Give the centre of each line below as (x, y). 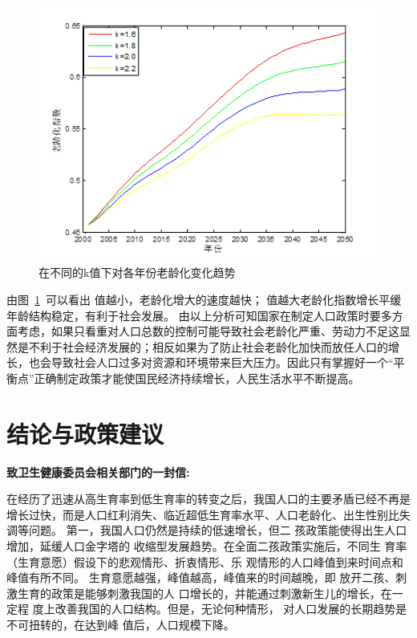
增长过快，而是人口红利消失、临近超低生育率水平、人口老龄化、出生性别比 (203, 514)
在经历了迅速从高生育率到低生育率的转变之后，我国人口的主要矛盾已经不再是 (208, 499)
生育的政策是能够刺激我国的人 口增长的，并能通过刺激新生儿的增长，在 (204, 593)
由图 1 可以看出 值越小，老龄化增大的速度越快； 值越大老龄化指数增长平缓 (204, 299)
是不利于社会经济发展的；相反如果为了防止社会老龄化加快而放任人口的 (202, 346)
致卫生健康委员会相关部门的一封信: (98, 471)
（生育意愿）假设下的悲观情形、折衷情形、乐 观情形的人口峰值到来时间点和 (205, 561)
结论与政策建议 (85, 433)
